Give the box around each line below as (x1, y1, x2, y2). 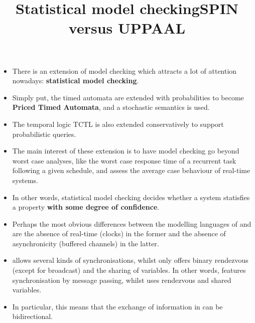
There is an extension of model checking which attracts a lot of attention (12, 65, 237, 76)
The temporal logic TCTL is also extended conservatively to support (12, 118, 224, 129)
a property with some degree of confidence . (12, 202, 160, 212)
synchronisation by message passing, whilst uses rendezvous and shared (12, 274, 231, 285)
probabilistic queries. (12, 128, 76, 139)
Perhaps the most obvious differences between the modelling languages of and (12, 218, 251, 229)
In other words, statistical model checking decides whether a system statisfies (12, 192, 250, 202)
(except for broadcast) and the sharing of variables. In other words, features (12, 265, 246, 275)
